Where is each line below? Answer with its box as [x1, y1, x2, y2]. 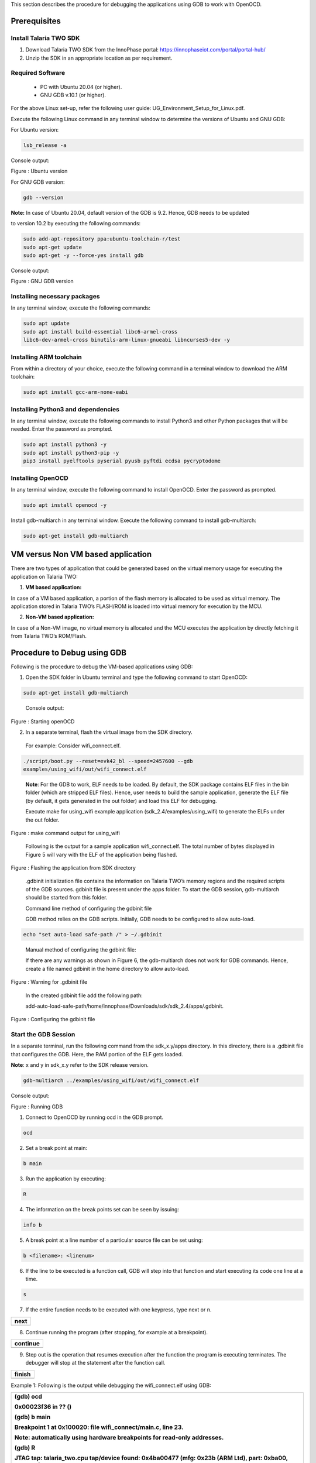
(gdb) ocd [14, 1393, 42, 1401]
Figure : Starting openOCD [11, 717, 75, 725]
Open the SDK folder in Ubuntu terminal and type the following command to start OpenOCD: [25, 674, 248, 681]
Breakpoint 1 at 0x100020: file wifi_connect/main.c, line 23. [14, 1423, 184, 1431]
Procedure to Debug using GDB [11, 647, 127, 658]
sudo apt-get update [23, 243, 82, 250]
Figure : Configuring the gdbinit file [11, 1016, 95, 1023]
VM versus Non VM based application [11, 550, 152, 559]
